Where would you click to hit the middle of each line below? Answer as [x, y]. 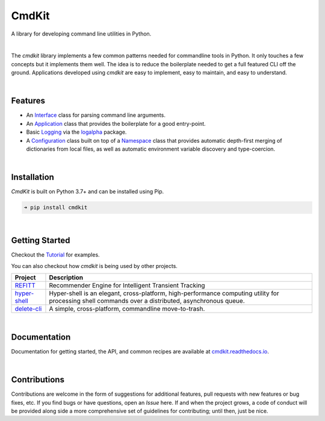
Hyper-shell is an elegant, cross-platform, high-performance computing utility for [164, 293]
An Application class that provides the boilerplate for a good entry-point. [116, 123]
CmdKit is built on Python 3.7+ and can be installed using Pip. [88, 192]
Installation [32, 177]
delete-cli [28, 308]
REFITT [25, 285]
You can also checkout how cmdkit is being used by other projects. [94, 266]
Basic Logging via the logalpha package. [76, 132]
